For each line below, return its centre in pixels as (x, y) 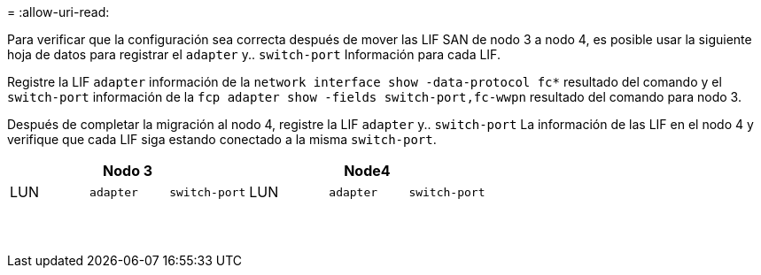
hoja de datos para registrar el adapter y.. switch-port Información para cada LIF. (254, 54)
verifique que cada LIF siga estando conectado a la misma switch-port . (222, 139)
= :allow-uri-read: (58, 12)
